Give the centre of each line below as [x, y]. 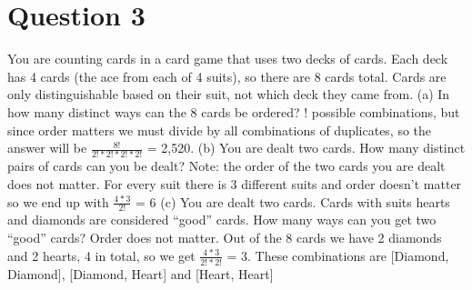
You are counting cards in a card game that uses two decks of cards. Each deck [228, 59]
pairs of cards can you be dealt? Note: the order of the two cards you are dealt [226, 166]
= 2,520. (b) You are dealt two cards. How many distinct [306, 148]
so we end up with [58, 201]
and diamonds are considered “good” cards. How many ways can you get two [222, 220]
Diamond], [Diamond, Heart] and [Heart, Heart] [141, 273]
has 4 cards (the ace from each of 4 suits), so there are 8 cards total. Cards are [227, 76]
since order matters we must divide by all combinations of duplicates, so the [220, 130]
